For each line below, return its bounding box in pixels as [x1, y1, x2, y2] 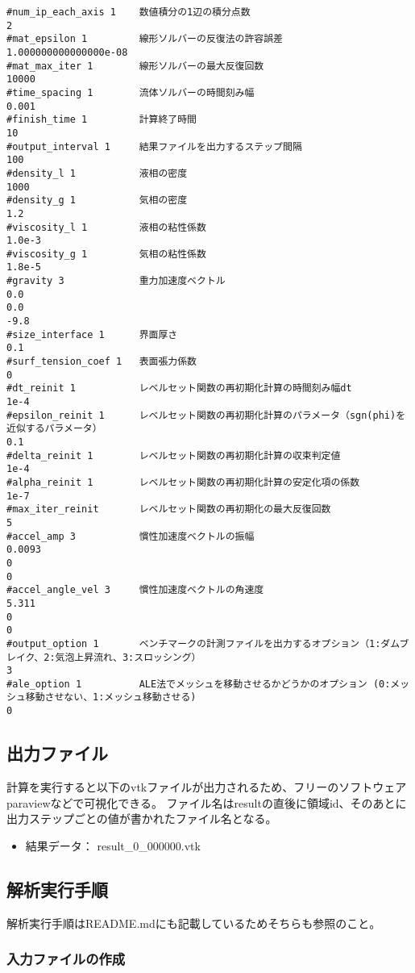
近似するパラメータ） [6, 423, 102, 435]
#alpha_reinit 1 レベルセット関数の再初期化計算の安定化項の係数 [6, 476, 360, 488]
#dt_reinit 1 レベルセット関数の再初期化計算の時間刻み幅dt [6, 382, 352, 395]
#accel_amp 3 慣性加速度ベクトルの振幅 [6, 530, 255, 542]
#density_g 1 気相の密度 [6, 194, 188, 207]
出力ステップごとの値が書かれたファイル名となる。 [6, 810, 277, 827]
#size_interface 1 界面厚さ [6, 328, 178, 340]
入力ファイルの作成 [6, 949, 126, 969]
